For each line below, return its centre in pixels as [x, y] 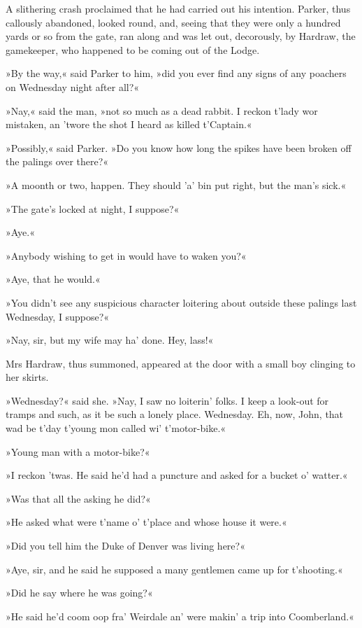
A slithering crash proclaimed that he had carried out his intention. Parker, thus [178, 8]
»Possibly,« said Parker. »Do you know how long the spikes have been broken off [179, 147]
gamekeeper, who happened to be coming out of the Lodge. [133, 49]
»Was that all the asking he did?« [78, 498]
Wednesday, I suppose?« [58, 316]
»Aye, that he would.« [53, 279]
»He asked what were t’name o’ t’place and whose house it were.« [146, 522]
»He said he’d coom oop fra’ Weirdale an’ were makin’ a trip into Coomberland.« [180, 616]
